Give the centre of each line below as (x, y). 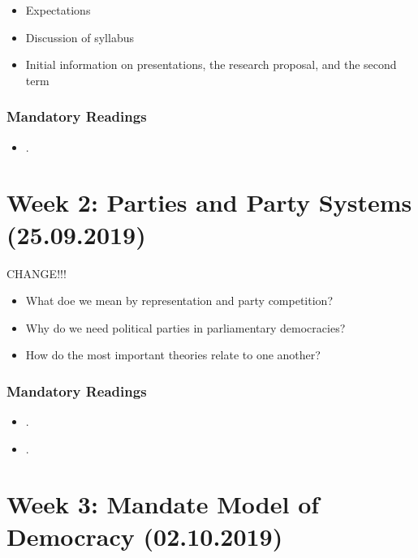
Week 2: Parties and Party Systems (209, 202)
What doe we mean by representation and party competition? (179, 300)
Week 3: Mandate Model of (163, 504)
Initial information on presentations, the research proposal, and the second (211, 64)
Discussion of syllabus (80, 37)
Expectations (58, 10)
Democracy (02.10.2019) (145, 536)
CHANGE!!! (37, 273)
